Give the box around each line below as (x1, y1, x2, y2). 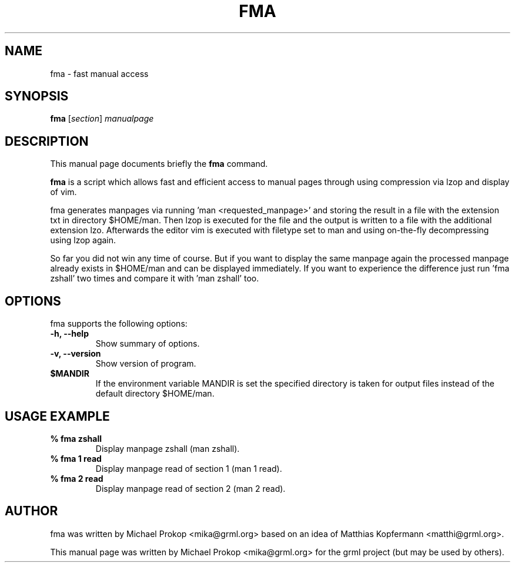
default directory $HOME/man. (95, 388, 215, 399)
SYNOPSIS (5, 89, 69, 104)
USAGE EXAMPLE (5, 408, 110, 424)
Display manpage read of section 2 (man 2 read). (95, 483, 286, 494)
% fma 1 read (50, 453, 102, 464)
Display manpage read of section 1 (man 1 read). (95, 463, 282, 474)
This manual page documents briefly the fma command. (50, 159, 268, 169)
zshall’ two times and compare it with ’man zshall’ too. (50, 273, 259, 284)
